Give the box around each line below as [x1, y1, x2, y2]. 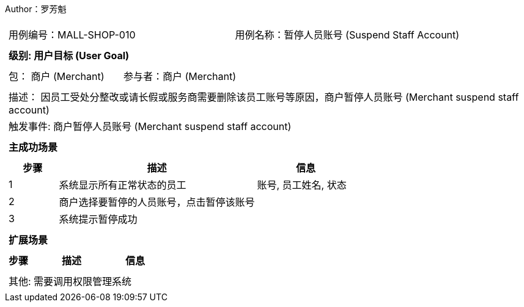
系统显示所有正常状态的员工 [59, 179, 186, 191]
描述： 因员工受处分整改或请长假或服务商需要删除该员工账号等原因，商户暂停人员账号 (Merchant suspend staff [9, 91, 519, 103]
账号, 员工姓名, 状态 [257, 179, 347, 191]
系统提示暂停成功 [59, 213, 138, 225]
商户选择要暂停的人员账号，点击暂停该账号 [59, 196, 255, 208]
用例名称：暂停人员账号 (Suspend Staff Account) [235, 29, 460, 41]
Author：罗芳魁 [5, 4, 67, 14]
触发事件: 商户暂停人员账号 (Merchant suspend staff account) [9, 120, 292, 132]
